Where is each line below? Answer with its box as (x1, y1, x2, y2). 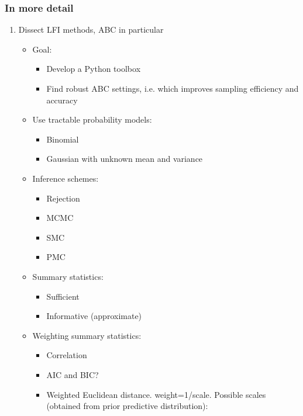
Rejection (46, 192, 80, 204)
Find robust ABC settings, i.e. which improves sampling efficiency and (46, 82, 299, 94)
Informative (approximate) (46, 310, 142, 322)
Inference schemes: (32, 172, 99, 184)
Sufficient (46, 290, 80, 302)
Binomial (46, 133, 79, 145)
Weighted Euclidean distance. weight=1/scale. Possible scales (46, 388, 266, 400)
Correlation (46, 349, 87, 361)
